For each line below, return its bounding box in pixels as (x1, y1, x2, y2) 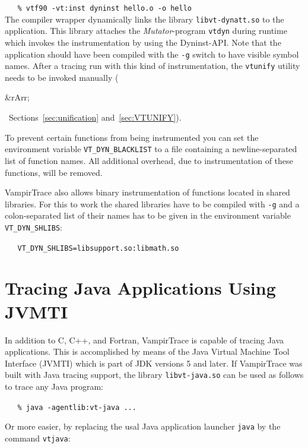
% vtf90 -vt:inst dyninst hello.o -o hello (17, 4, 192, 12)
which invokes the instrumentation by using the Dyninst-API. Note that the (5, 36, 281, 48)
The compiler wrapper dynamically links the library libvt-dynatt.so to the (5, 12, 284, 25)
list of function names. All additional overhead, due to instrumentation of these (5, 154, 293, 166)
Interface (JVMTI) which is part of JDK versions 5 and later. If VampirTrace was (5, 356, 303, 369)
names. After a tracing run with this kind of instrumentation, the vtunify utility (5, 59, 300, 72)
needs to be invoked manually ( (5, 71, 119, 83)
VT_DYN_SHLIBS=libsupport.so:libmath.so (17, 244, 179, 253)
